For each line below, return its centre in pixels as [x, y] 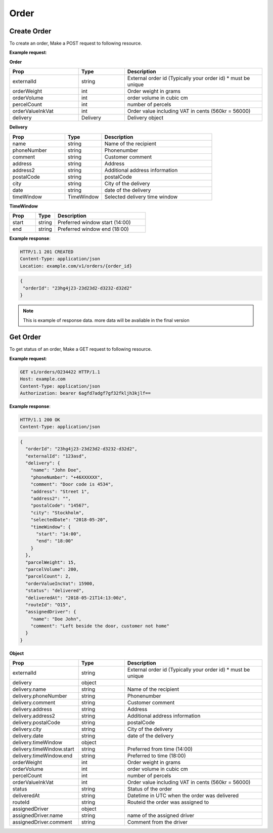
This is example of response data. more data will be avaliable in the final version [106, 320]
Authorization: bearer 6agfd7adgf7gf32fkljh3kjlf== [85, 393]
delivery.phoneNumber [40, 696]
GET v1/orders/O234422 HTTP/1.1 [60, 372]
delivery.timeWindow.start [43, 749]
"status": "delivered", [55, 591]
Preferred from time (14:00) [160, 749]
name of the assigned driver [161, 816]
